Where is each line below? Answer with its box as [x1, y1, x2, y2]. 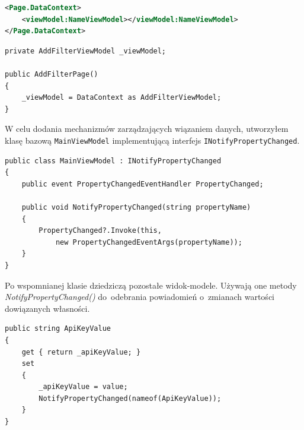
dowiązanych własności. [5, 302, 90, 314]
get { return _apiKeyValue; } [21, 347, 141, 356]
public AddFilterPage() [5, 69, 98, 78]
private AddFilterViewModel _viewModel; [5, 46, 167, 55]
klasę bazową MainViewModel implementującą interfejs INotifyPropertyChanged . [5, 134, 300, 146]
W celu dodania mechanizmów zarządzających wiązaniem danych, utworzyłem [5, 122, 289, 135]
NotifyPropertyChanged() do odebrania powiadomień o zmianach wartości [5, 290, 274, 303]
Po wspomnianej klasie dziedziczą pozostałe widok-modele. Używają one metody [5, 279, 297, 291]
